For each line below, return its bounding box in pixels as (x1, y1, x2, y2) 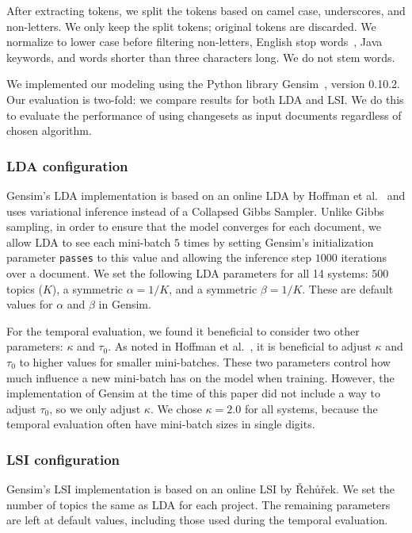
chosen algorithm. (6, 122, 92, 139)
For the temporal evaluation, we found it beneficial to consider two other (6, 322, 360, 339)
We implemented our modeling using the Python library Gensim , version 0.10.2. (6, 75, 400, 92)
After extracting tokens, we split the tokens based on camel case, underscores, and (6, 2, 406, 18)
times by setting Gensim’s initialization (183, 233, 374, 250)
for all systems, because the (244, 400, 378, 416)
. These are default (302, 280, 394, 297)
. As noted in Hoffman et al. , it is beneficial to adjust (108, 338, 372, 355)
